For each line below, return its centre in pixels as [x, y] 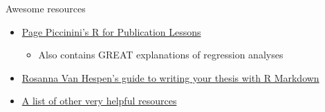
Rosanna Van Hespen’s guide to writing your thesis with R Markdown [170, 77]
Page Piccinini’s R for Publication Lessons [111, 31]
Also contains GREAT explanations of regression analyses [161, 55]
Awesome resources [46, 8]
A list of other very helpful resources [99, 101]
